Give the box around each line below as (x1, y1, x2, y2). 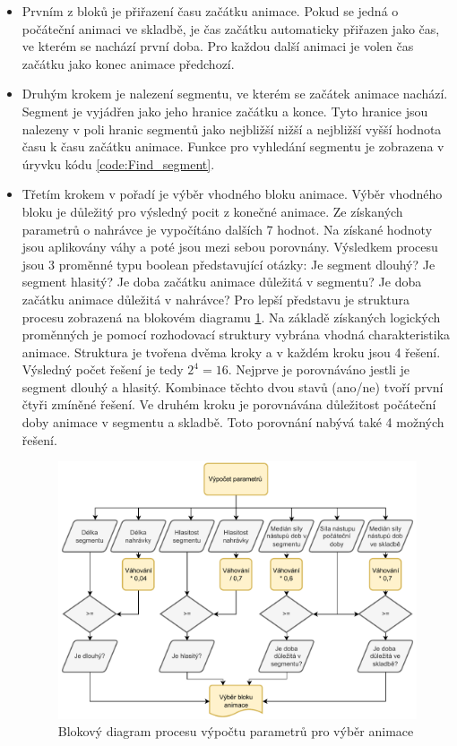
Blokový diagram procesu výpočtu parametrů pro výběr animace (57, 722, 414, 741)
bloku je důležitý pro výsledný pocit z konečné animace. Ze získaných (22, 202, 403, 220)
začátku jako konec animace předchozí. (22, 54, 235, 73)
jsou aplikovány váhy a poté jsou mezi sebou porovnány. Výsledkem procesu (22, 237, 438, 256)
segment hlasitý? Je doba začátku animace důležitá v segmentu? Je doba (22, 272, 422, 291)
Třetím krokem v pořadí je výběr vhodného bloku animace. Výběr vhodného (22, 184, 443, 203)
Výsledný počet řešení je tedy (22, 360, 184, 379)
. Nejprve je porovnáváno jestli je (228, 360, 410, 379)
